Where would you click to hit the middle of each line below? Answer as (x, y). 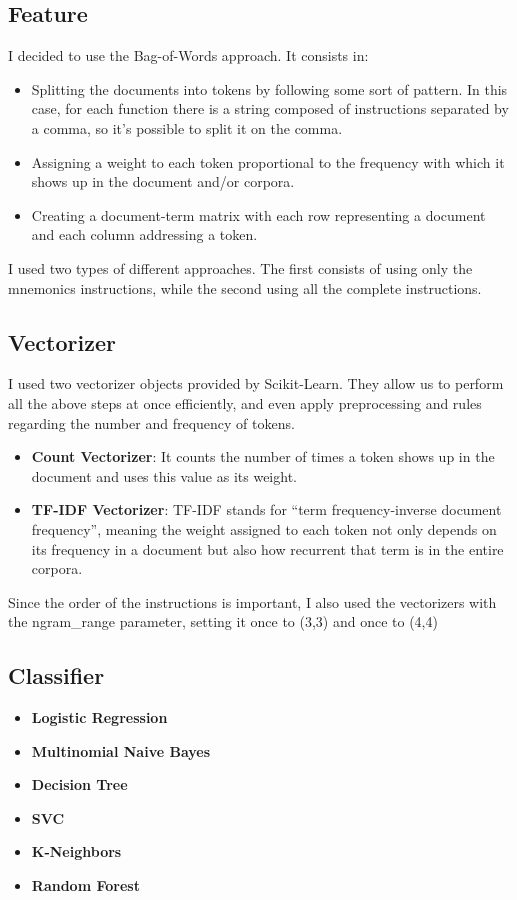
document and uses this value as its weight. (164, 475)
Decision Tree (79, 784)
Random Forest (85, 885)
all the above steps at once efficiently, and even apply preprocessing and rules (245, 402)
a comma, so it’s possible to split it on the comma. (187, 127)
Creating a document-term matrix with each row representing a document (258, 214)
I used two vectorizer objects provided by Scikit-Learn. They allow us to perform (256, 383)
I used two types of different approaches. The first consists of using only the (240, 267)
